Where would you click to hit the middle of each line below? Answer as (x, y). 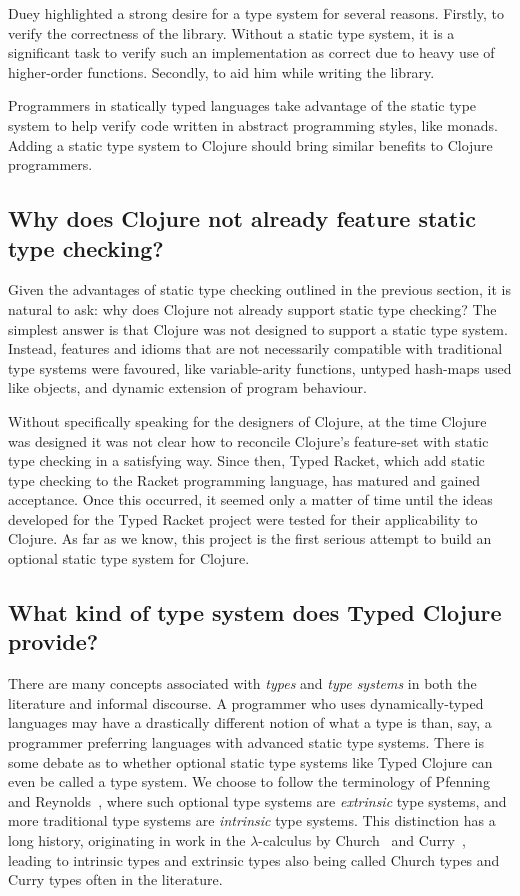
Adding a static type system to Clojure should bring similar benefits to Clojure (250, 144)
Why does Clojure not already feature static (242, 218)
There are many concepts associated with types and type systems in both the (242, 683)
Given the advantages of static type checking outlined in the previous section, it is (259, 289)
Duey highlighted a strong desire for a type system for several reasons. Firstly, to (256, 13)
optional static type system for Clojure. (129, 558)
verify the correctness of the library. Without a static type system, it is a (231, 32)
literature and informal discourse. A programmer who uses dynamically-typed (246, 702)
